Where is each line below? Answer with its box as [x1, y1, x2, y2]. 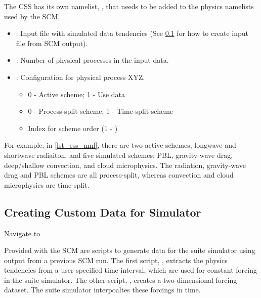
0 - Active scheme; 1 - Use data [28, 89, 125, 99]
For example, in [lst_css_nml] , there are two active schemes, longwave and [4, 140, 236, 150]
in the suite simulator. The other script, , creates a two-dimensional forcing [4, 274, 237, 285]
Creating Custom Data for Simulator [4, 204, 201, 220]
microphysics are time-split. [4, 179, 90, 190]
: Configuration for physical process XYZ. [16, 71, 145, 82]
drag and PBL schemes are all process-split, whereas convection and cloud [4, 169, 234, 180]
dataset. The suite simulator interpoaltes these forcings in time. [4, 284, 201, 295]
